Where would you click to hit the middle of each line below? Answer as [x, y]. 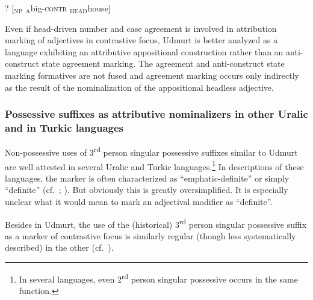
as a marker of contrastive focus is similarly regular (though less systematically [150, 235]
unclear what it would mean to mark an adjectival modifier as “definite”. [139, 201]
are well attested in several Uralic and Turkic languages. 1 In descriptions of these [154, 165]
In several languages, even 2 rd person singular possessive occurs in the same [158, 278]
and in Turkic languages [64, 127]
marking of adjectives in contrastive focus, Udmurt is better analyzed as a [141, 40]
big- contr [49, 8]
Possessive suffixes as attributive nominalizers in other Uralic [156, 114]
